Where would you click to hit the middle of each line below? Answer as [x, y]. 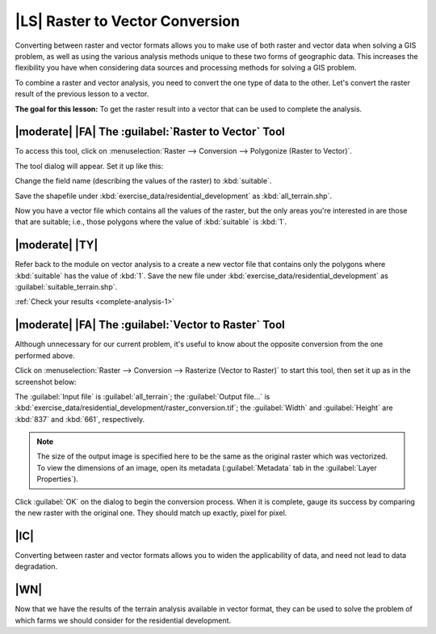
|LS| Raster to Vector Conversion [127, 21]
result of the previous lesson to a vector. [82, 94]
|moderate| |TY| [57, 245]
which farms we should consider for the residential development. [123, 620]
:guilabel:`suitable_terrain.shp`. [66, 287]
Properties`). [57, 479]
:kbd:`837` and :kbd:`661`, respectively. [80, 419]
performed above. [45, 355]
